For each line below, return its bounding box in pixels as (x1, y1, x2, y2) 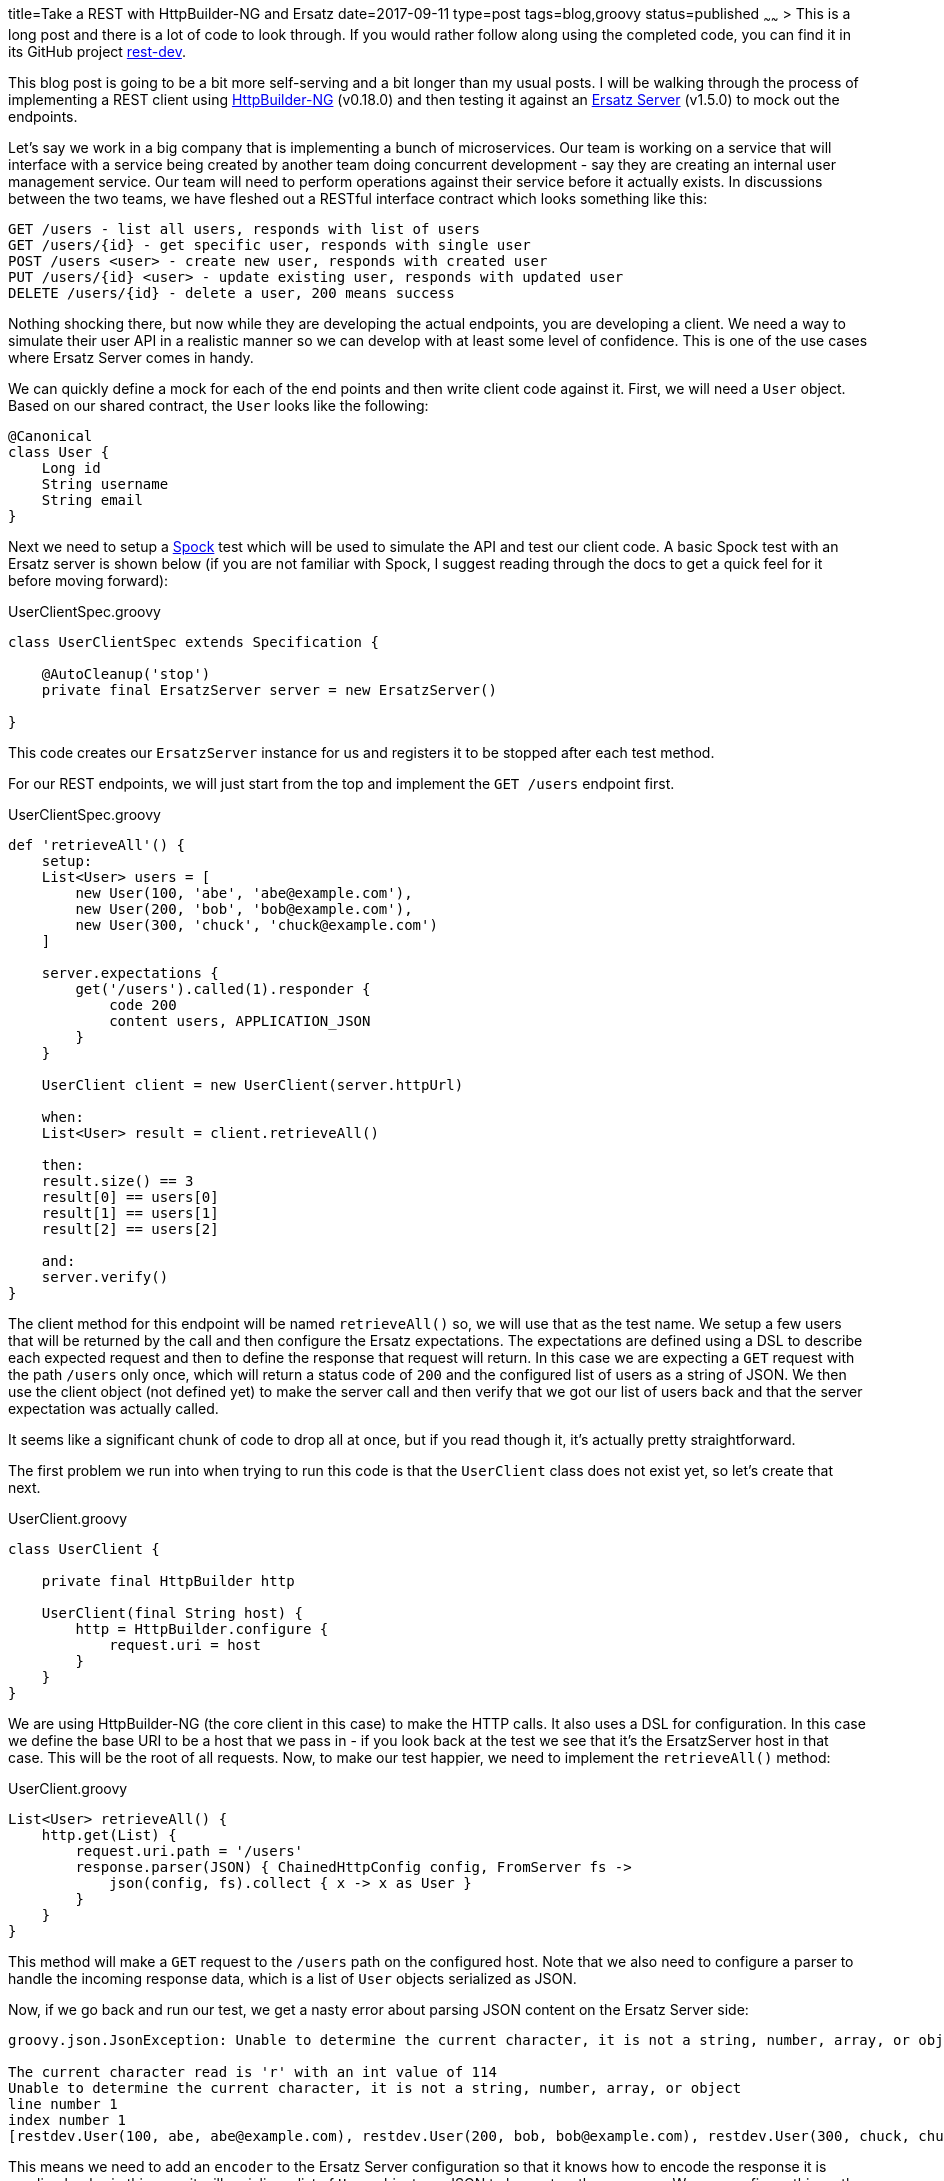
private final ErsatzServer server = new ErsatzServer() (41, 681, 497, 698)
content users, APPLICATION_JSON (109, 1012, 371, 1029)
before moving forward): (8, 571, 169, 589)
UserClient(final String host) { (41, 1604, 304, 1621)
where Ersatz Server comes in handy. (8, 348, 254, 366)
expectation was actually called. (8, 1399, 219, 1417)
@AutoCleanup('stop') (41, 665, 211, 682)
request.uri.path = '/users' (75, 1842, 304, 1859)
